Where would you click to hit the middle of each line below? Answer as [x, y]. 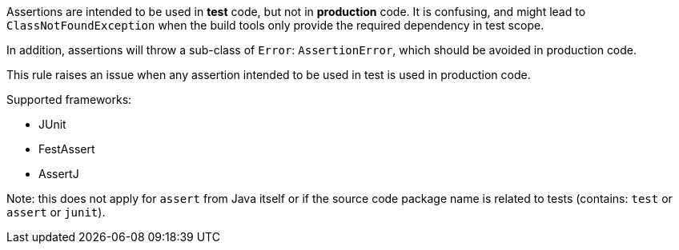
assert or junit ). [56, 212]
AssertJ [59, 174]
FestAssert [67, 149]
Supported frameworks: [69, 99]
